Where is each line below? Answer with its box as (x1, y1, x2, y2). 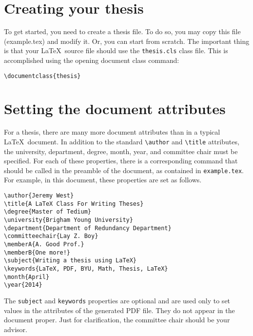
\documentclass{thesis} (4, 72, 81, 79)
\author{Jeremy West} (4, 192, 74, 199)
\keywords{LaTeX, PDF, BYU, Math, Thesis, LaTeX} (4, 265, 168, 272)
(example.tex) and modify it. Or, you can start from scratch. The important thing (4, 36, 250, 46)
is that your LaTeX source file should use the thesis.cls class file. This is (4, 45, 228, 56)
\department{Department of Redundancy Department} (4, 224, 172, 232)
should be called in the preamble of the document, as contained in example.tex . (4, 165, 244, 175)
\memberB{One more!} (4, 249, 71, 256)
